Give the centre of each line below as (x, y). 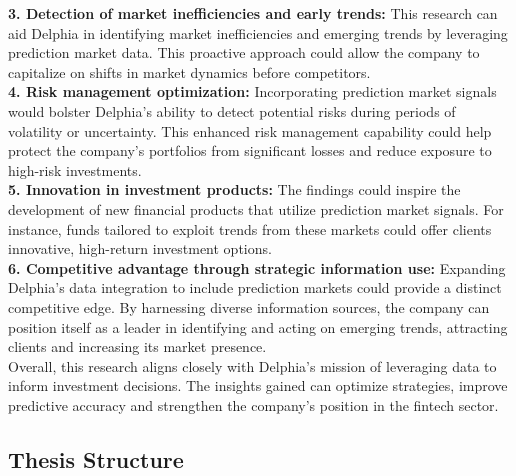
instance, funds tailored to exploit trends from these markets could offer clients (250, 228)
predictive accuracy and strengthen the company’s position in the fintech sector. (253, 404)
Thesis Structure (96, 458)
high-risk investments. (75, 169)
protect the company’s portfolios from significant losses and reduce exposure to (250, 150)
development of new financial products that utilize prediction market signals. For (256, 208)
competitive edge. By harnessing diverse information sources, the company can (249, 306)
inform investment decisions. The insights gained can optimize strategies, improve (258, 385)
